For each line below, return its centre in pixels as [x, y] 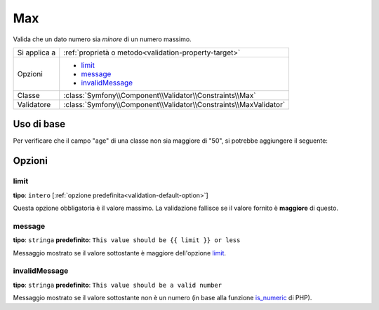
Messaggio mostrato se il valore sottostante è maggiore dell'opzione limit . [120, 253]
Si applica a [36, 52]
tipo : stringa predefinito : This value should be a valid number [118, 285]
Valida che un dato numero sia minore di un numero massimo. [102, 39]
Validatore [34, 104]
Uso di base [39, 124]
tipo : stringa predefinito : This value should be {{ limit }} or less [127, 240]
